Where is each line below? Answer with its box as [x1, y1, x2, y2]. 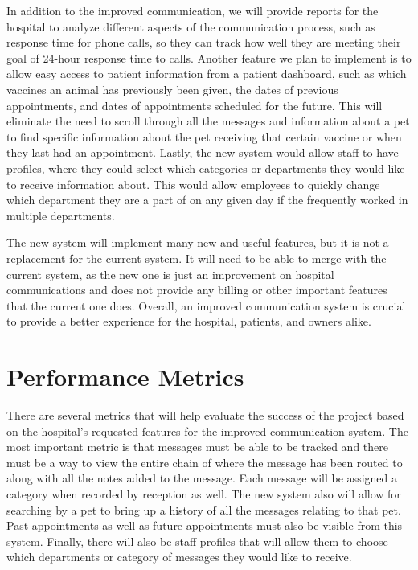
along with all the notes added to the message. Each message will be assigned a [6, 470, 397, 486]
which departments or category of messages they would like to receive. [6, 548, 352, 565]
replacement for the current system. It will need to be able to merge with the [6, 249, 387, 266]
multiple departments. [6, 207, 115, 223]
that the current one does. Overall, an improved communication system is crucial [6, 297, 406, 314]
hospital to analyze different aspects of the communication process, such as [6, 18, 375, 35]
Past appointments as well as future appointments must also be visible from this [6, 517, 403, 534]
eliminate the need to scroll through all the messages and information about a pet [6, 113, 410, 129]
